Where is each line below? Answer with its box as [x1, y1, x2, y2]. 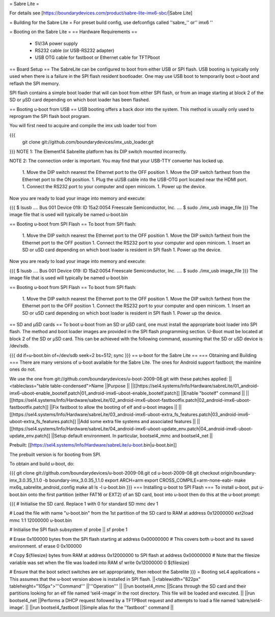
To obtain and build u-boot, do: [9, 461, 75, 467]
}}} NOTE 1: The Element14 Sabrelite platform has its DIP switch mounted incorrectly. [9, 148, 187, 155]
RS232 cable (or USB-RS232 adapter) [35, 47, 115, 53]
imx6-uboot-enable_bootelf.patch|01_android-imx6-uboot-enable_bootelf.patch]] [9, 390, 180, 396]
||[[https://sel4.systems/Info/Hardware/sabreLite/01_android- [130, 383, 259, 389]
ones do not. [9, 366, 36, 372]
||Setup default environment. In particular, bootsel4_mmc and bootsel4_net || [51, 432, 213, 438]
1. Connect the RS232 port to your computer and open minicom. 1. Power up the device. [22, 184, 206, 190]
